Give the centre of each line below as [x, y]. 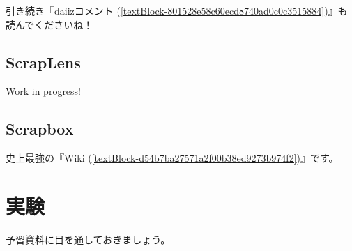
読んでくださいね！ [49, 24]
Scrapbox [40, 129]
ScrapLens [43, 62]
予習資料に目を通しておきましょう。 [88, 239]
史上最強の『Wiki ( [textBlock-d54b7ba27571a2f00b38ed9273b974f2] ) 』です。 [172, 158]
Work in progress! [44, 91]
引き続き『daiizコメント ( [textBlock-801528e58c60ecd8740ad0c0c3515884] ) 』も [177, 10]
